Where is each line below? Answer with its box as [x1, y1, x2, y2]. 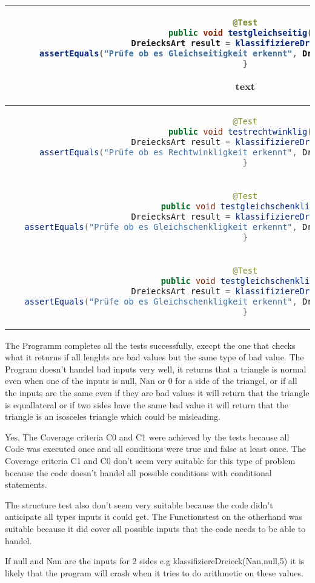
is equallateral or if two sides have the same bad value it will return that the [5, 398, 288, 411]
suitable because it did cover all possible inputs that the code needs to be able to [5, 522, 306, 534]
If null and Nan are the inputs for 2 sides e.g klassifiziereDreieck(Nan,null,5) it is [5, 554, 305, 567]
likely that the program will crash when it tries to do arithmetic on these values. [5, 566, 303, 579]
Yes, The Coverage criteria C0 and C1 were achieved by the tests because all [5, 430, 290, 443]
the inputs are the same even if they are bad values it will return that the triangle [5, 386, 310, 399]
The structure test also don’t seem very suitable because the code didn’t [5, 498, 273, 511]
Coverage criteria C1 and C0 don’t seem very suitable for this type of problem [5, 454, 296, 467]
